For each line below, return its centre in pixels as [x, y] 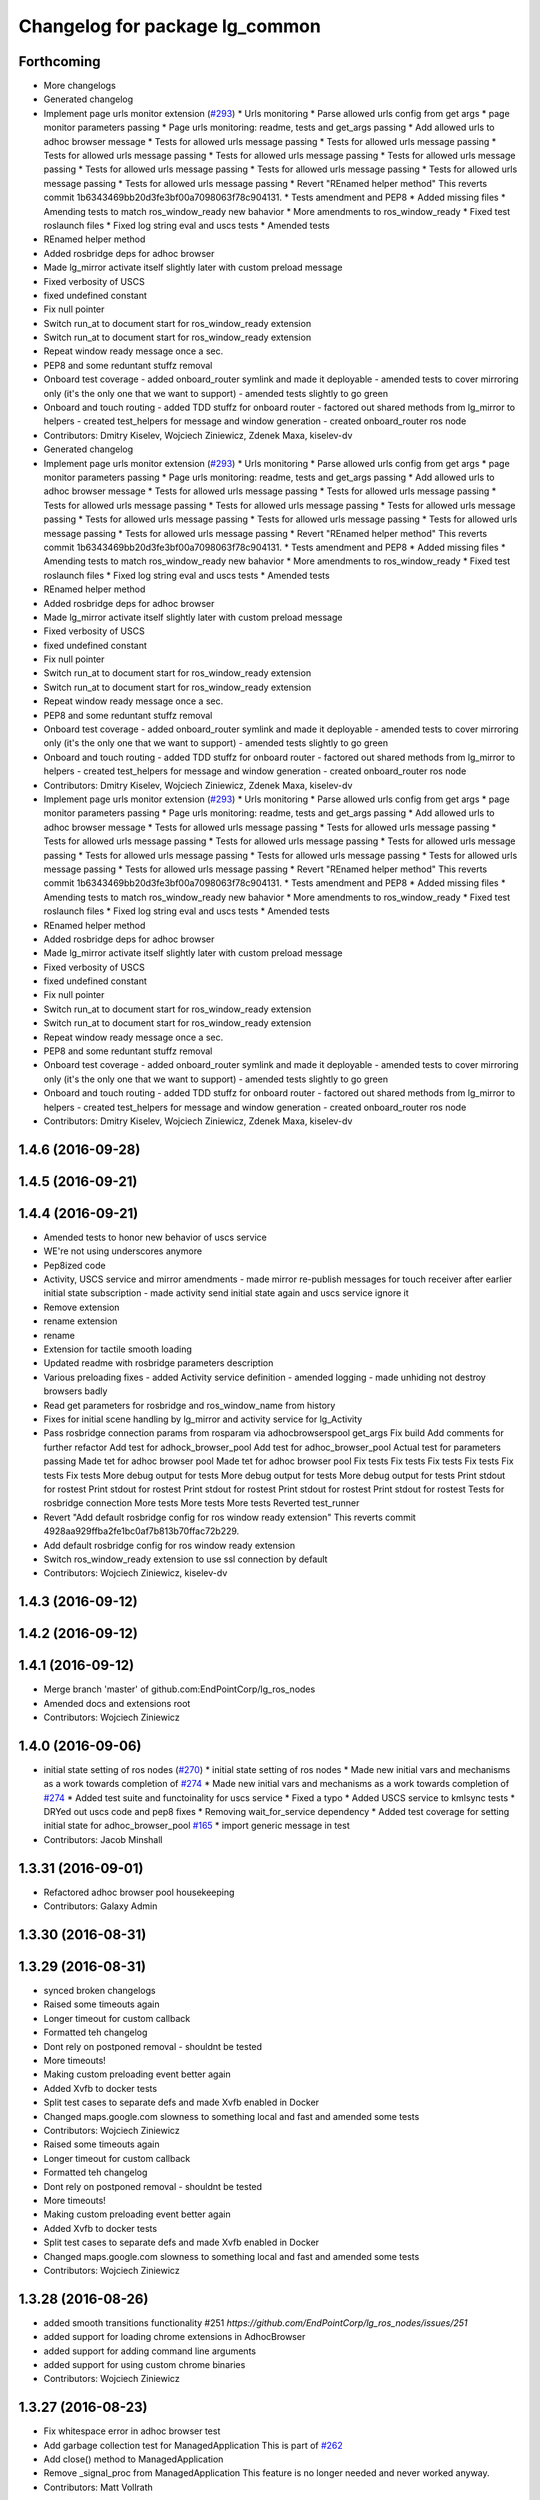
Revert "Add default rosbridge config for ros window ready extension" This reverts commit [230, 1517]
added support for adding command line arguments [150, 2351]
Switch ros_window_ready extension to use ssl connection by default [185, 1559]
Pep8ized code [74, 1265]
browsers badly [75, 1391]
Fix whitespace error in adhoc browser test [132, 2431]
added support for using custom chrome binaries [144, 2364]
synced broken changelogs [99, 1991]
